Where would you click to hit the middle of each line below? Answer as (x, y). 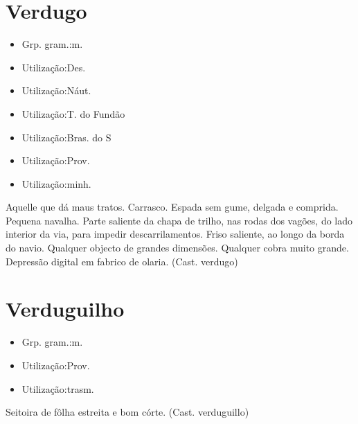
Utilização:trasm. (58, 388)
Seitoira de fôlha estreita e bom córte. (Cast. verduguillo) (127, 412)
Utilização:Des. (54, 67)
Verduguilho (65, 309)
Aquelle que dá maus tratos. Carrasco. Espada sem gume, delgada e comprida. (172, 207)
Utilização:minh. (56, 183)
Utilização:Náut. (56, 90)
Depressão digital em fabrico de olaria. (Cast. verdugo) (122, 261)
